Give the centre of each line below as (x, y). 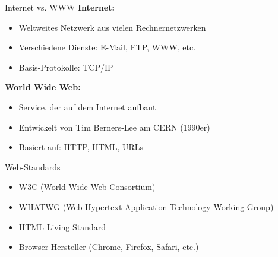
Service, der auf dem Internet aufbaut (87, 107)
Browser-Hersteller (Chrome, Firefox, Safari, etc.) (109, 247)
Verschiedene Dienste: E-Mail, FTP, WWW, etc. (107, 47)
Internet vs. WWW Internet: (60, 7)
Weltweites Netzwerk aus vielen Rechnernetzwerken (112, 27)
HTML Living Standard (62, 226)
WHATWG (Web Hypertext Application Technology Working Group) (146, 206)
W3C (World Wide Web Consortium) (87, 187)
